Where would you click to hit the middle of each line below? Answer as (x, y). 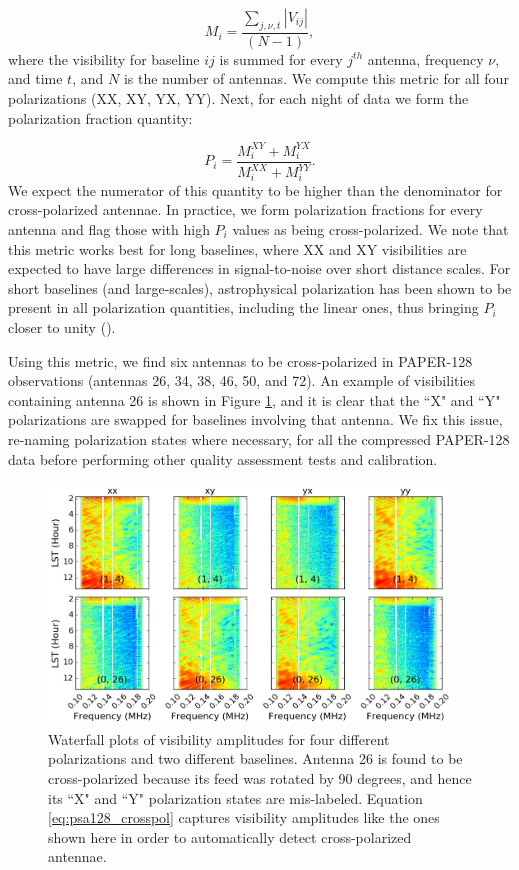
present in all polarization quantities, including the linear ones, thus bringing (243, 307)
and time (35, 78)
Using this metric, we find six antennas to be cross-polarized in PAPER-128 (240, 360)
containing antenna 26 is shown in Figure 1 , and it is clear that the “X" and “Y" (254, 399)
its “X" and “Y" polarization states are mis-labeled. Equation (235, 797)
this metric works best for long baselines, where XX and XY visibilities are (237, 248)
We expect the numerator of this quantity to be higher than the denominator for (255, 189)
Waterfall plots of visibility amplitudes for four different (219, 738)
